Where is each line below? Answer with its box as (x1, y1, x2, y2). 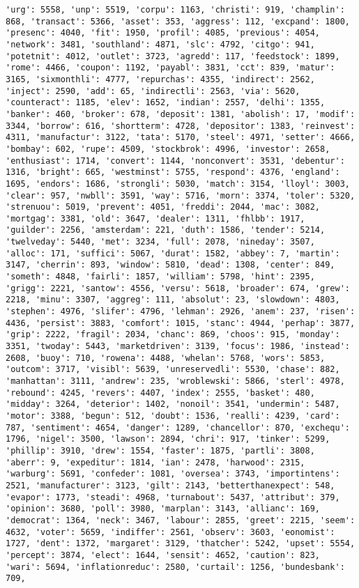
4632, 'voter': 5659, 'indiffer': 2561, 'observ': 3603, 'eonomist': (6, 527, 335, 537)
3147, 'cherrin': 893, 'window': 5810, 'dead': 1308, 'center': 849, (6, 260, 335, 270)
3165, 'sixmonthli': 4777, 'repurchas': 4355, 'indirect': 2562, (6, 74, 315, 84)
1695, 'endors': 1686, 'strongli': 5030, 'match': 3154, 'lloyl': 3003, (6, 178, 350, 189)
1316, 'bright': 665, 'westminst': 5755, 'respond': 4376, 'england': (6, 167, 340, 178)
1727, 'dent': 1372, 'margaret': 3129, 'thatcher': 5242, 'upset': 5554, (6, 539, 356, 549)
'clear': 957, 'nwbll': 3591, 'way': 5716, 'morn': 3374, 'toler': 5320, (6, 190, 356, 201)
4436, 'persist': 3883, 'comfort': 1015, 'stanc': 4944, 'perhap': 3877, (6, 318, 356, 328)
